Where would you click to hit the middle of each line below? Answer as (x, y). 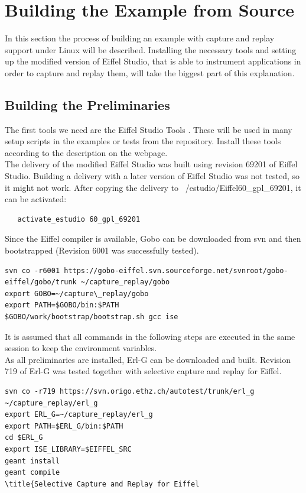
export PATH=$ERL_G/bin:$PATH (64, 426)
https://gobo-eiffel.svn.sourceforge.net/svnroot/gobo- (176, 270)
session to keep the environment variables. (81, 348)
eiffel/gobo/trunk (41, 282)
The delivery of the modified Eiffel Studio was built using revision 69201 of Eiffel (151, 164)
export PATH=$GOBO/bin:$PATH (62, 305)
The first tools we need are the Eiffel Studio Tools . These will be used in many (149, 129)
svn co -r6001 (32, 270)
